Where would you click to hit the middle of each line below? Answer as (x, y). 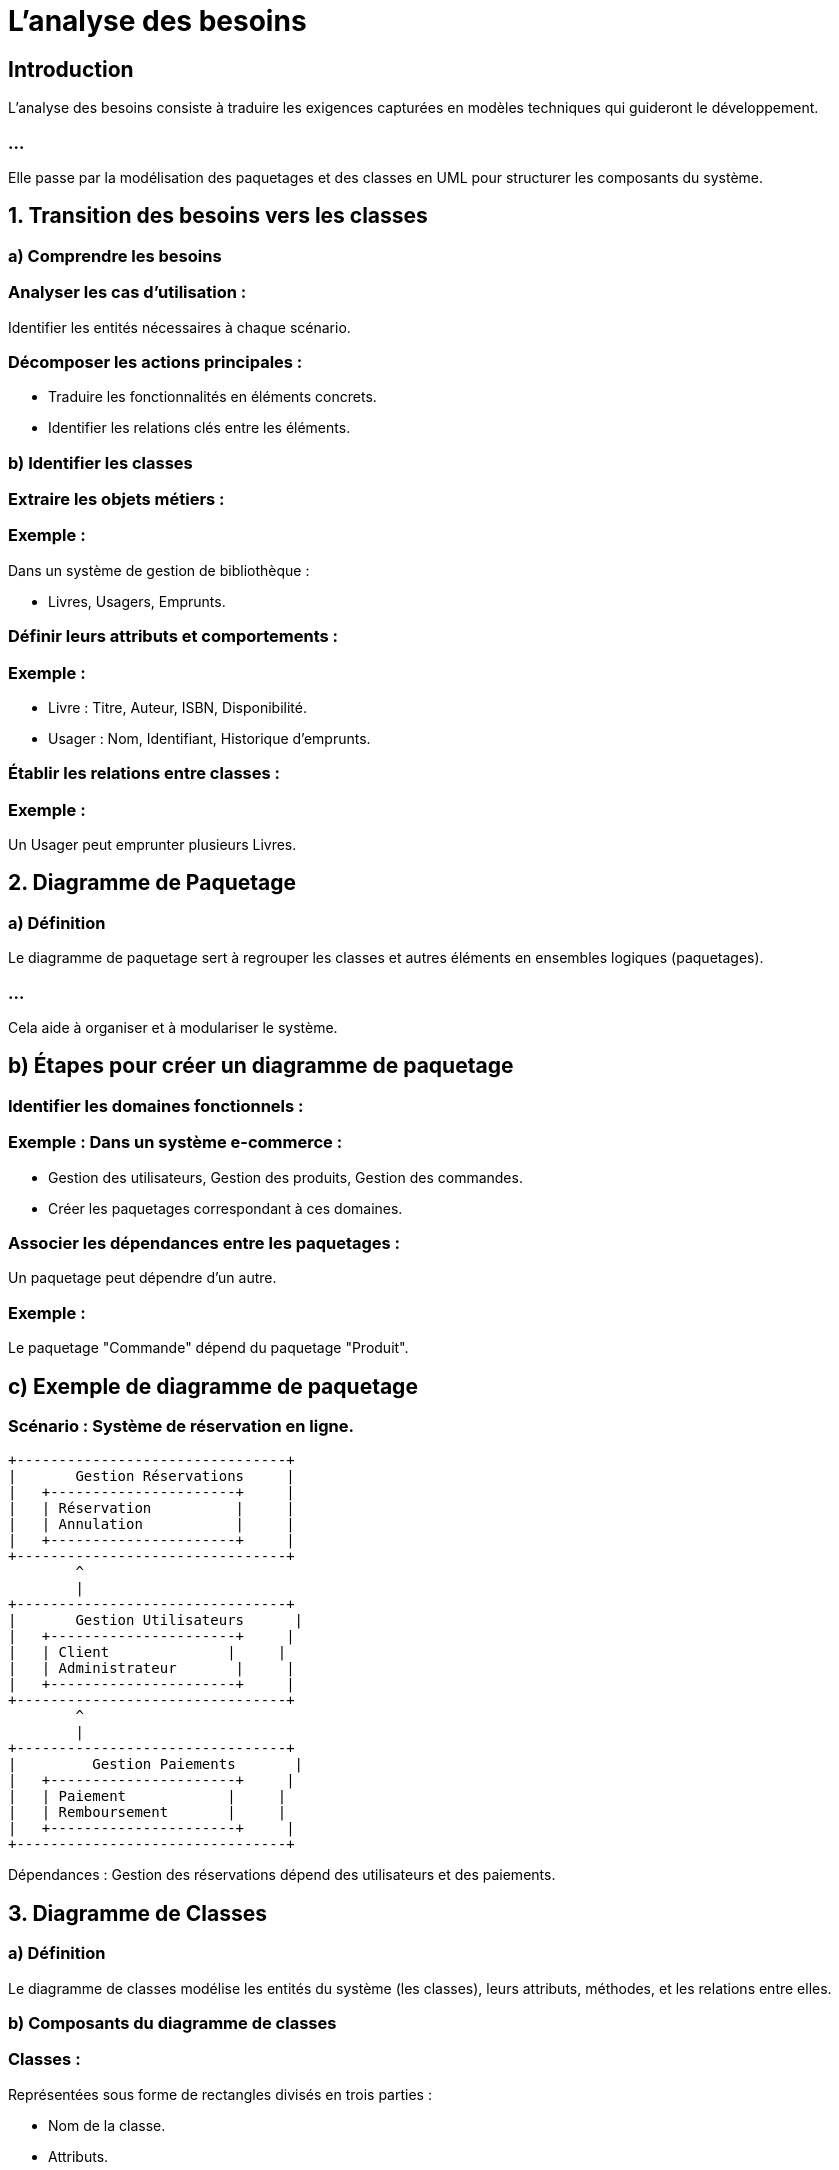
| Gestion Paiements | (156, 1764)
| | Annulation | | (151, 1524)
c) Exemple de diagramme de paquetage (213, 1386)
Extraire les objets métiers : (116, 499)
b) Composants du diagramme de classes (172, 2022)
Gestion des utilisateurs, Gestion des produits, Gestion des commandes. (285, 1177)
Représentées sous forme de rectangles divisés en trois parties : (220, 2094)
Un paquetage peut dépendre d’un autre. (142, 1278)
